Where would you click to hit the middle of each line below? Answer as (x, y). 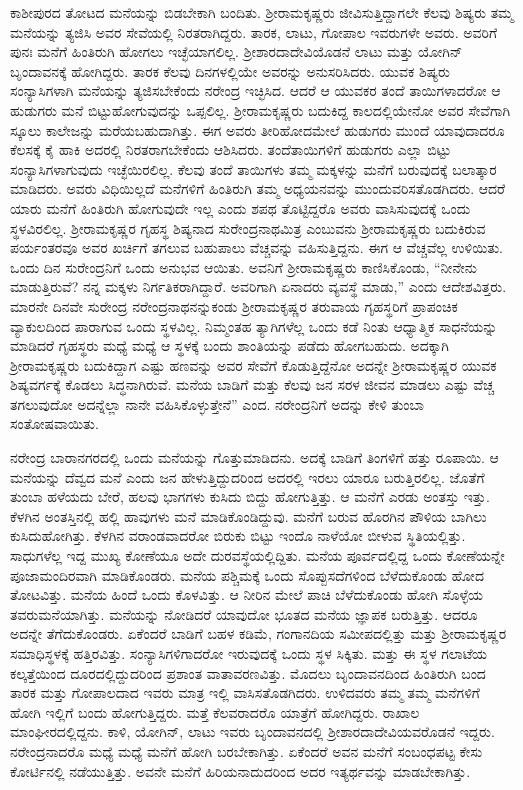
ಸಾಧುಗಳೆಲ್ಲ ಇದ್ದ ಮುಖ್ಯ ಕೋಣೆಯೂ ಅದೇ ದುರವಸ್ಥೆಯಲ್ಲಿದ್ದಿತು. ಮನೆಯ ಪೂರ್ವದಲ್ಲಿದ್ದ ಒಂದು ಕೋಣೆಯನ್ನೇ (257, 555)
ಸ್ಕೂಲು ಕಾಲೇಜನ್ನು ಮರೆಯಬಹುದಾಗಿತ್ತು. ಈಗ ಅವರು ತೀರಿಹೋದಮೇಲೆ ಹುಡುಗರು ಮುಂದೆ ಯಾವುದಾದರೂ (257, 129)
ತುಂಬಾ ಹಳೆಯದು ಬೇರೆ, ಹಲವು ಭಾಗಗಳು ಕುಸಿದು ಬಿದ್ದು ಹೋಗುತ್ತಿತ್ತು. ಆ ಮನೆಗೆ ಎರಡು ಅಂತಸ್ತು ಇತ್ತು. (250, 496)
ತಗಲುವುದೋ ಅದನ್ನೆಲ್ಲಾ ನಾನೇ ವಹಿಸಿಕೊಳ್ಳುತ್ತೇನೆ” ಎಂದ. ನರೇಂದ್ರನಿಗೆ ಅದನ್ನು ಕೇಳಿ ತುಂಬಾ (217, 403)
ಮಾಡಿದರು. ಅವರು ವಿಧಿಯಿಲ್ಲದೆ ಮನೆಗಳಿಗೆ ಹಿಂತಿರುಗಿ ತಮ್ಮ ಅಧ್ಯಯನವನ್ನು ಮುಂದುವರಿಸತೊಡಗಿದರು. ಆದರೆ (257, 188)
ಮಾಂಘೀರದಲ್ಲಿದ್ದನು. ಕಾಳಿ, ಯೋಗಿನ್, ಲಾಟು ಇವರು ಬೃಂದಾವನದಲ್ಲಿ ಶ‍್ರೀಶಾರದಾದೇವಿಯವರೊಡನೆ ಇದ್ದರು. (252, 731)
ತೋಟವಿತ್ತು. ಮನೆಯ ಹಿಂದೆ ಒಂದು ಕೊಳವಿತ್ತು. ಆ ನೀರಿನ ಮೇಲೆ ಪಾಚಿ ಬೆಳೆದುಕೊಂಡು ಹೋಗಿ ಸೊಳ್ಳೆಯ (246, 594)
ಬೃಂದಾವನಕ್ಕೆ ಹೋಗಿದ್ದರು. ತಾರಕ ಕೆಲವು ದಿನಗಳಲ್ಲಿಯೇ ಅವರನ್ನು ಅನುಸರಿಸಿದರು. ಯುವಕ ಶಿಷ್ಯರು (230, 70)
